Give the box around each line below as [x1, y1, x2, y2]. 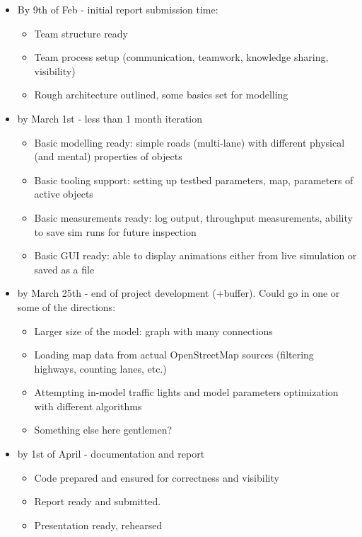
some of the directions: [17, 299, 116, 314]
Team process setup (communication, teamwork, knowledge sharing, [34, 50, 329, 64]
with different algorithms [34, 398, 142, 413]
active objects [34, 186, 93, 201]
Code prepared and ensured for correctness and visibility [34, 470, 279, 485]
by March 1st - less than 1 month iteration [17, 111, 203, 125]
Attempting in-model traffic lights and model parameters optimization [34, 385, 339, 400]
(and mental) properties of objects [34, 149, 182, 164]
